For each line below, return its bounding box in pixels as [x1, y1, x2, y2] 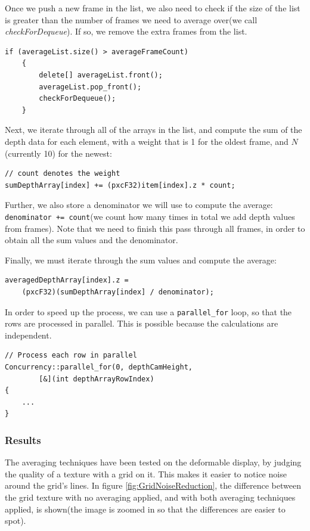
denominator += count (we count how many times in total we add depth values [5, 210, 295, 222]
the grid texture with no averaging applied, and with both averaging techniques [5, 490, 296, 503]
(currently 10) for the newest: [5, 147, 112, 159]
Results [5, 432, 41, 447]
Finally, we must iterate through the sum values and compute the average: [5, 253, 277, 266]
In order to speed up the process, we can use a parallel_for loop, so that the [5, 305, 292, 318]
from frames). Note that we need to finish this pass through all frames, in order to [5, 222, 305, 234]
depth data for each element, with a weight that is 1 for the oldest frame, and [5, 135, 289, 147]
